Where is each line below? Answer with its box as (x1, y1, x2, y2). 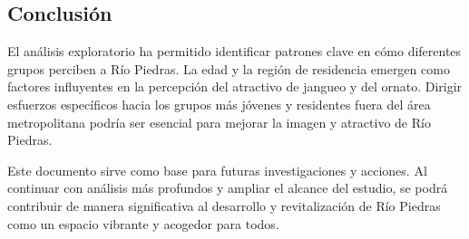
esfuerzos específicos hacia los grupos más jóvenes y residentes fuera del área (7, 94, 431, 113)
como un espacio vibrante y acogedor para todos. (7, 214, 279, 233)
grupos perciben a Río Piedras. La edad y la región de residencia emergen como (7, 59, 450, 78)
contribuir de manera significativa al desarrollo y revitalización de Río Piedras (7, 196, 441, 215)
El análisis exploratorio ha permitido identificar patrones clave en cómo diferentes (7, 42, 462, 61)
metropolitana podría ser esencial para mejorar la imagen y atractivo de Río (7, 112, 431, 131)
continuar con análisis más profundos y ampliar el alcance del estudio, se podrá (7, 178, 448, 197)
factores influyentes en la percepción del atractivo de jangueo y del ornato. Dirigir (7, 77, 463, 96)
